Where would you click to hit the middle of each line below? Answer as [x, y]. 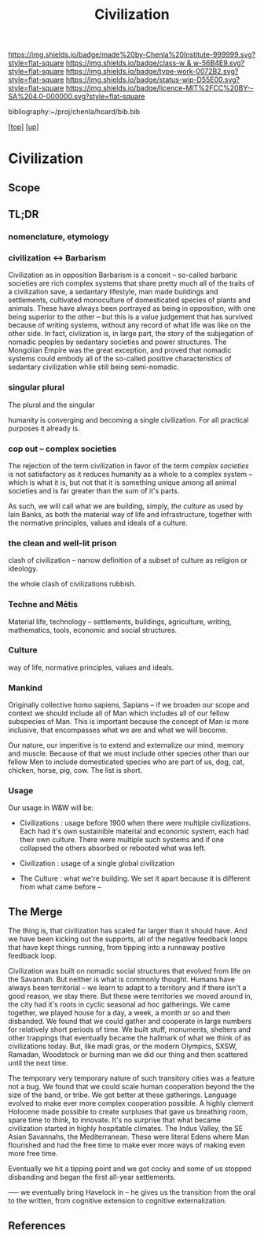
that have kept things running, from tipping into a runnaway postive [117, 948]
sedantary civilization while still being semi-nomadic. [93, 367]
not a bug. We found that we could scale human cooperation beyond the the [132, 1087]
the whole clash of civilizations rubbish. [72, 584]
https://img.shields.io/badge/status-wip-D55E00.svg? [153, 79]
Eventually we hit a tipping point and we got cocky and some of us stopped [130, 1169]
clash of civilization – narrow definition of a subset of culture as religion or [128, 560]
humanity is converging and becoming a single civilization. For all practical [128, 419]
